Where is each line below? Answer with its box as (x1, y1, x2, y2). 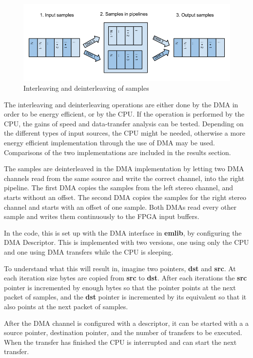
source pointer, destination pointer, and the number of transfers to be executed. (4, 327, 242, 338)
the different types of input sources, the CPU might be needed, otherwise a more (4, 128, 245, 138)
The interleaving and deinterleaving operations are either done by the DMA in (4, 99, 238, 109)
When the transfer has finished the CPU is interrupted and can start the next (4, 337, 237, 347)
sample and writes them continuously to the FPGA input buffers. (4, 211, 199, 221)
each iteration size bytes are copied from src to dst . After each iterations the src (4, 273, 247, 283)
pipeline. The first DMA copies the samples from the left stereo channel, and (4, 182, 234, 193)
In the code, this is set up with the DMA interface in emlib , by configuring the (4, 227, 242, 238)
